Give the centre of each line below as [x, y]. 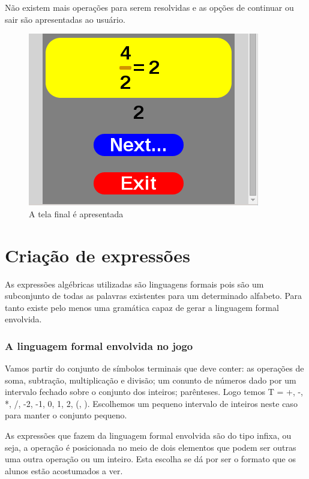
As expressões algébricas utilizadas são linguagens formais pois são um [134, 284]
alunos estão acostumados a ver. [64, 470]
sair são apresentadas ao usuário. [65, 19]
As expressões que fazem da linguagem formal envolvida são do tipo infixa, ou [148, 435]
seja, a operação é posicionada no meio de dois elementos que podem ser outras [151, 447]
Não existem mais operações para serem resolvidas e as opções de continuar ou [149, 7]
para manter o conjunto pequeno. [66, 415]
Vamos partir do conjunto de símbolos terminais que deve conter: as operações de [154, 368]
